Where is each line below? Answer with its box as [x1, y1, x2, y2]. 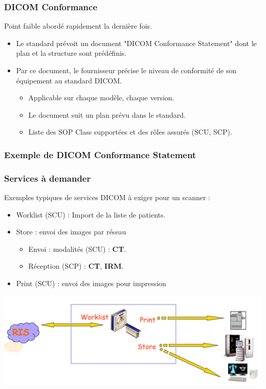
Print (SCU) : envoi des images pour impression [16, 278, 166, 288]
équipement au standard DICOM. [16, 75, 122, 85]
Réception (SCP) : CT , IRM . [28, 261, 124, 271]
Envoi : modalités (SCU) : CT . [28, 243, 126, 254]
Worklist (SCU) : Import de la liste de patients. [16, 209, 166, 220]
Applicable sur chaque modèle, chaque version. [28, 92, 174, 103]
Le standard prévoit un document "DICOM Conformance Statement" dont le [16, 37, 257, 48]
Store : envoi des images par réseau [16, 226, 126, 237]
